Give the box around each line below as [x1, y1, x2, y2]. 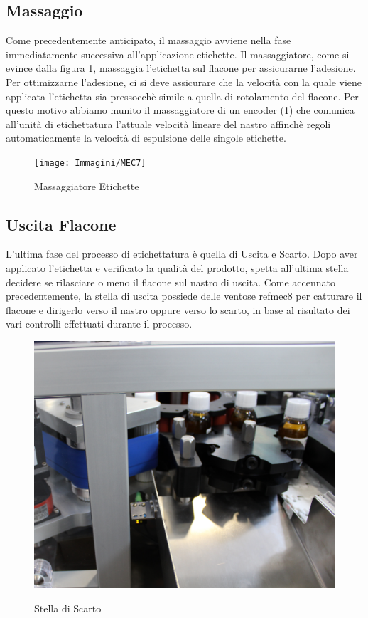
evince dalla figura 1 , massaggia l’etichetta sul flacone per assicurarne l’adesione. [6, 61, 356, 75]
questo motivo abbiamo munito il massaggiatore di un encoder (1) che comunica [6, 103, 355, 117]
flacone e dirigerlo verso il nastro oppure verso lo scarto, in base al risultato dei [6, 302, 350, 317]
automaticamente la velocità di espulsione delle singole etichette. [6, 130, 286, 145]
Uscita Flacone [6, 213, 117, 235]
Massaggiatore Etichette [34, 178, 139, 193]
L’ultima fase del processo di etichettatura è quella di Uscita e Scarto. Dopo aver [6, 246, 358, 261]
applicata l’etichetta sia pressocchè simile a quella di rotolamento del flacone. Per [6, 88, 359, 103]
